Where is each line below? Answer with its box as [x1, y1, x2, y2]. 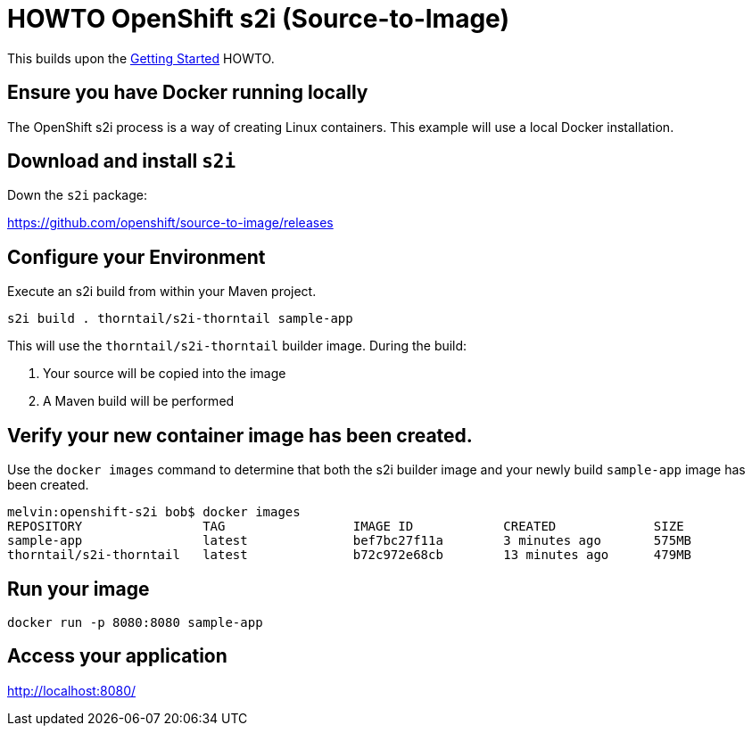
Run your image [7, 577, 150, 600]
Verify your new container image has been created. [7, 424, 473, 447]
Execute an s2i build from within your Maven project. [7, 284, 317, 300]
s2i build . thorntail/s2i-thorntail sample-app [7, 311, 353, 326]
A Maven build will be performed [43, 393, 235, 409]
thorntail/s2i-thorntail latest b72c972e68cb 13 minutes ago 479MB [7, 548, 692, 563]
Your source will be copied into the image [43, 366, 286, 382]
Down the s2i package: [7, 187, 148, 203]
